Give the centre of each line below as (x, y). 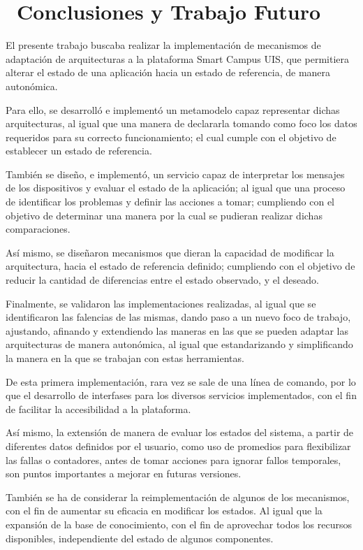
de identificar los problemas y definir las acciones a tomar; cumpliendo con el (170, 202)
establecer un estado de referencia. (79, 151)
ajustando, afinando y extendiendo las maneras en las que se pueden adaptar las (177, 330)
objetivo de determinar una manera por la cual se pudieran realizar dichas (164, 215)
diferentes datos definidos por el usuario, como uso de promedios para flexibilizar (178, 446)
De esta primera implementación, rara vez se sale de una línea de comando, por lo (181, 381)
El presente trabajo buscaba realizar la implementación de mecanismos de (163, 45)
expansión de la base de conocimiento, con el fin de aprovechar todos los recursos (179, 524)
